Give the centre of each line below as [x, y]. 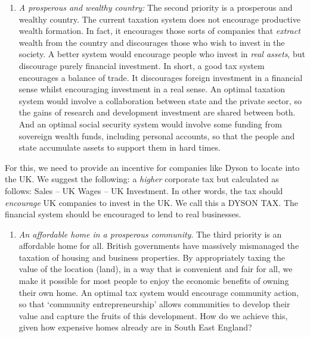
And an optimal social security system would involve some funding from [150, 124]
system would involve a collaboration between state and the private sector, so [160, 100]
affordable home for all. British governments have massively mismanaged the [159, 246]
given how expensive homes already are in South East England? [135, 327]
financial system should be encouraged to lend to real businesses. [123, 214]
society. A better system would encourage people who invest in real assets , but [162, 54]
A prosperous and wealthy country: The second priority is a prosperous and [156, 7]
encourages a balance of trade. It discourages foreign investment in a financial [161, 77]
